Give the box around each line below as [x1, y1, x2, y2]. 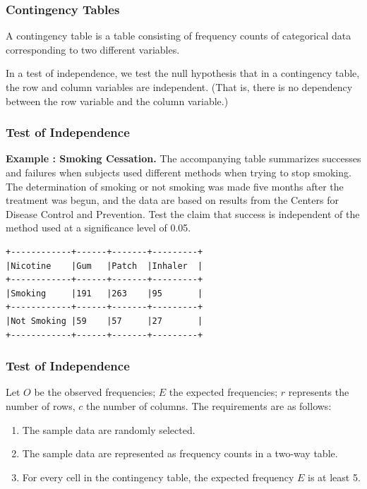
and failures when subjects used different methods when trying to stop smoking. [6, 165, 351, 179]
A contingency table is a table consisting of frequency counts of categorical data [6, 28, 351, 43]
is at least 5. [307, 469, 361, 484]
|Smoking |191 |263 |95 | [6, 288, 203, 298]
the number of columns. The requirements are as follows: [85, 398, 332, 413]
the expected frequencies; [169, 385, 278, 399]
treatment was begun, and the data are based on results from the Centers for [6, 193, 339, 207]
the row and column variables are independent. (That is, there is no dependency [6, 80, 353, 94]
